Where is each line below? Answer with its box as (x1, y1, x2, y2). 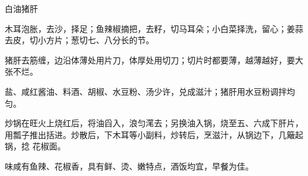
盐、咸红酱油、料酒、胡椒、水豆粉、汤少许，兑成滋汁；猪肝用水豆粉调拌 (5, 85, 287, 97)
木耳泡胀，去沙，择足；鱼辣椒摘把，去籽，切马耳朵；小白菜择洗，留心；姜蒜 (5, 22, 303, 34)
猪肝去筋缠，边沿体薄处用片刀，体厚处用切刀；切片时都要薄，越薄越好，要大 (5, 53, 303, 66)
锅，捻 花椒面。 (5, 140, 66, 152)
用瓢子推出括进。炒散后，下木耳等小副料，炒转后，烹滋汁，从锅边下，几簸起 (5, 128, 303, 140)
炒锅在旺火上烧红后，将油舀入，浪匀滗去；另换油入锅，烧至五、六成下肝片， (5, 117, 303, 129)
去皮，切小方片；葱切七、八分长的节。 (5, 34, 154, 46)
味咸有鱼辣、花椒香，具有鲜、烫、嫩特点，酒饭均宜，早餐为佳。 (5, 159, 254, 172)
